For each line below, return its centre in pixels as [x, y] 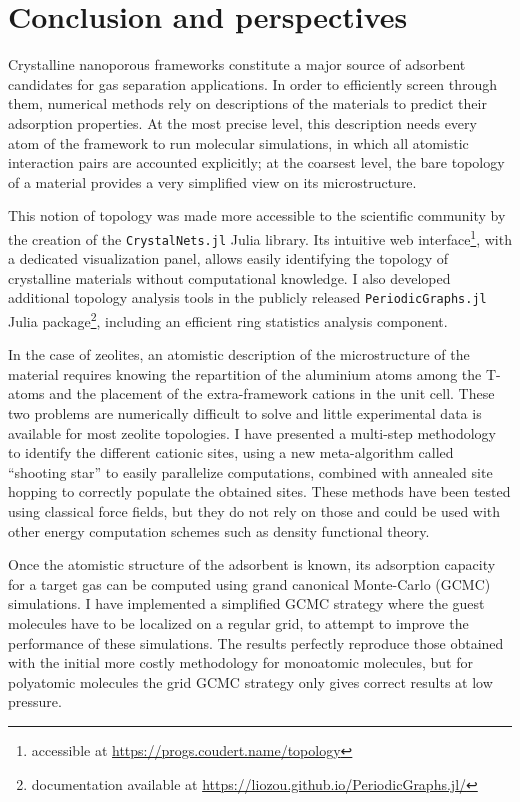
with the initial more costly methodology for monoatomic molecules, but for [240, 662]
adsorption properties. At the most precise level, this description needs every [242, 122]
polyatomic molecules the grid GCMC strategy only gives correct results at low [250, 681]
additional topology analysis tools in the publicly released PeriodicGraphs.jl [247, 297]
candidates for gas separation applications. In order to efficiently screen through [253, 83]
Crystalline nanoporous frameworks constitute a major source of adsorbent [237, 64]
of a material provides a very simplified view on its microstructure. [212, 181]
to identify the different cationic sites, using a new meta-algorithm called [231, 452]
